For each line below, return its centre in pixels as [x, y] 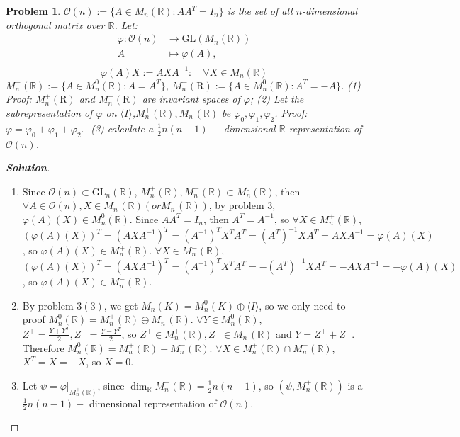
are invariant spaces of [191, 99]
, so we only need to [302, 305]
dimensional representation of [153, 403]
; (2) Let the [277, 99]
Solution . [28, 168]
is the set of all [260, 11]
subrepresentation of [49, 112]
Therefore [43, 347]
